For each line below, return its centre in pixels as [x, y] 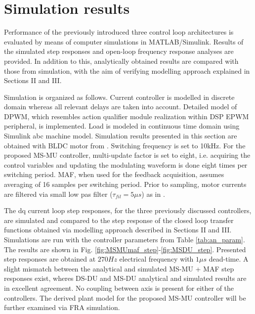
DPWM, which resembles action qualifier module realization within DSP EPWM [127, 116]
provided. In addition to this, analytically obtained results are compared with [121, 61]
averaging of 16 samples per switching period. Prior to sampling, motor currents [125, 184]
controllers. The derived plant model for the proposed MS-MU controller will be [125, 297]
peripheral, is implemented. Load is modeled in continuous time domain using [122, 126]
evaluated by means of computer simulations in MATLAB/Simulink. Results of [124, 41]
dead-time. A [229, 259]
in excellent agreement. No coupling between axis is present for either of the [119, 288]
